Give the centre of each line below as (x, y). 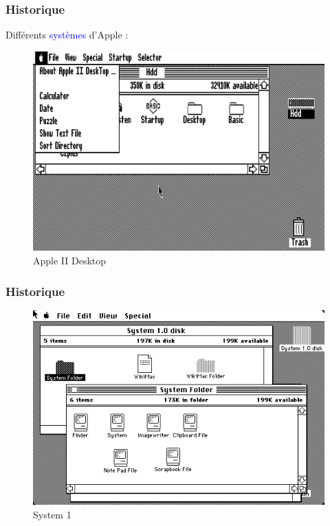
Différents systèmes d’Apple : (67, 35)
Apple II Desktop (70, 261)
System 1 (52, 514)
